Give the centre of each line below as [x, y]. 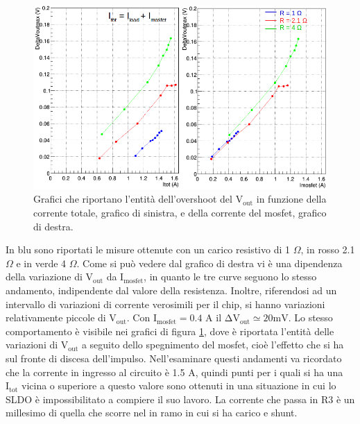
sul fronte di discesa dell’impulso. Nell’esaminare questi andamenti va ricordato [174, 358]
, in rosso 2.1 [328, 249]
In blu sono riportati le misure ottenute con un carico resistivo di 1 [148, 249]
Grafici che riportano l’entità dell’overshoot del [133, 199]
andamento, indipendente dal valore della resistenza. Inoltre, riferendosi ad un [171, 290]
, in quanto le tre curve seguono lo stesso [230, 277]
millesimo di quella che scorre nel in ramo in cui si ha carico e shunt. [152, 413]
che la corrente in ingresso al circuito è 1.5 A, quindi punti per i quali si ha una [174, 372]
